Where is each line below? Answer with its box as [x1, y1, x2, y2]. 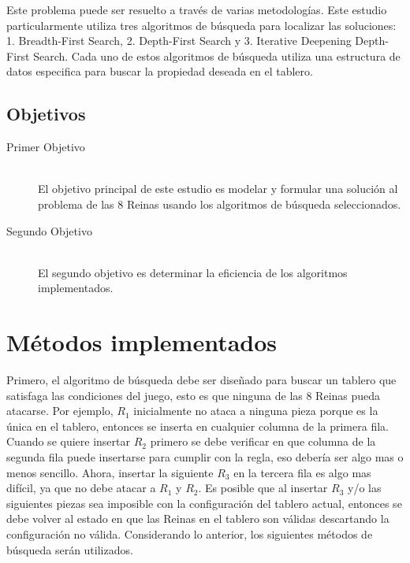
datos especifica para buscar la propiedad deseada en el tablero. [6, 63, 313, 80]
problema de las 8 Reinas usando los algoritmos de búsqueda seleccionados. [38, 195, 401, 212]
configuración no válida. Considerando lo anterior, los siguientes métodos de [6, 525, 373, 542]
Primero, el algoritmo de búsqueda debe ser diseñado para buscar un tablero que [6, 372, 397, 388]
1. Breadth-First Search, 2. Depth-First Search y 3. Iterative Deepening [6, 32, 352, 49]
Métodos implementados [6, 326, 278, 358]
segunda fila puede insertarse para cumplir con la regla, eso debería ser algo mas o [6, 449, 404, 465]
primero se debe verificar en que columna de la [150, 433, 376, 450]
